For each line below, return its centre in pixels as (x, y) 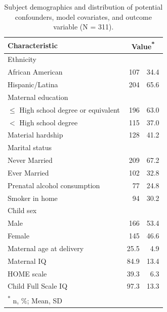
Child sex (22, 210)
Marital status (30, 147)
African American (35, 72)
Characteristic (33, 45)
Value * (143, 45)
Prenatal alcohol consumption (54, 185)
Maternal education (38, 97)
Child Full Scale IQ (38, 286)
